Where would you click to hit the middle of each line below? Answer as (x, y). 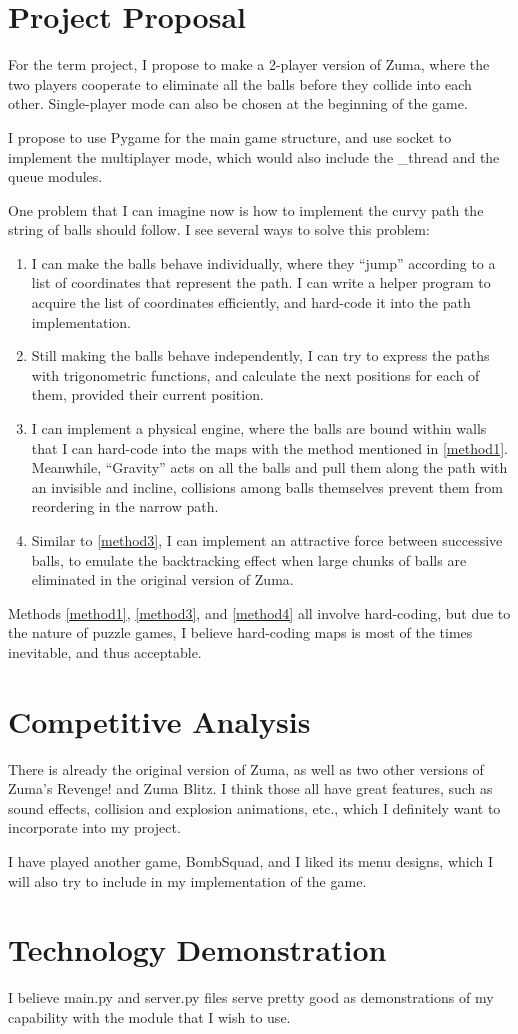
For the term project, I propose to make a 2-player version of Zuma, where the (249, 64)
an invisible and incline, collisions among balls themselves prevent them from (267, 486)
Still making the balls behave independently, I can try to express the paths (260, 355)
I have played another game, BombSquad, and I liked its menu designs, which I (251, 861)
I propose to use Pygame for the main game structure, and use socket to (230, 136)
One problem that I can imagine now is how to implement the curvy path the (246, 209)
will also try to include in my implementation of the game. (187, 880)
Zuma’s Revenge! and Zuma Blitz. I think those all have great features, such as (250, 788)
